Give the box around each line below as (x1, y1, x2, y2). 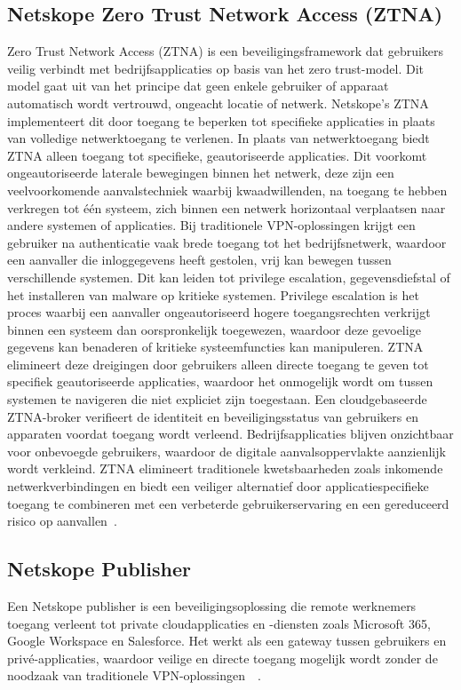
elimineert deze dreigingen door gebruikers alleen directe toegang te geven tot (7, 354, 429, 373)
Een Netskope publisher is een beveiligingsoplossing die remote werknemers (7, 597, 417, 615)
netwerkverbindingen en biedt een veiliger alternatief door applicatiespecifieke (7, 477, 429, 496)
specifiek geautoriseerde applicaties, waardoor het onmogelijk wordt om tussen (7, 372, 433, 391)
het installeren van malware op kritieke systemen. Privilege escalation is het (7, 285, 419, 304)
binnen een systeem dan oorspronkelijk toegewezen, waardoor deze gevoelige (7, 320, 421, 338)
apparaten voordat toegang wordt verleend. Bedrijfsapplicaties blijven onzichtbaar (7, 424, 454, 443)
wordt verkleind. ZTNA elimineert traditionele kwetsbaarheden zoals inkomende (7, 459, 443, 478)
